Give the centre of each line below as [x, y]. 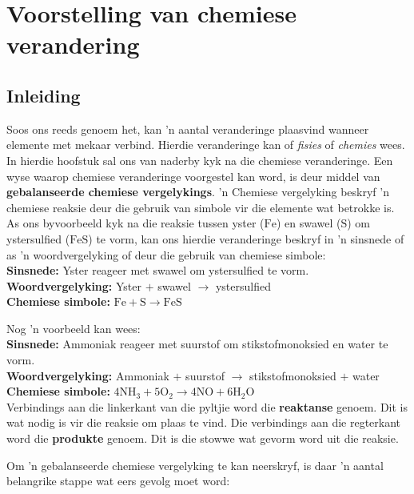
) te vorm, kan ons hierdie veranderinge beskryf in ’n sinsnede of [246, 238]
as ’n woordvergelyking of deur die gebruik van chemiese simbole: [166, 254]
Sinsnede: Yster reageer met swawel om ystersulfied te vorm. [158, 270]
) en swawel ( [309, 223]
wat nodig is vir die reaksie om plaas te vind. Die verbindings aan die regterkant [204, 422]
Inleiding [44, 95]
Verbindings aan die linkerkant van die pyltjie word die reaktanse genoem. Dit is [207, 406]
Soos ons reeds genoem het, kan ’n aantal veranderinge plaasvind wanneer [188, 129]
